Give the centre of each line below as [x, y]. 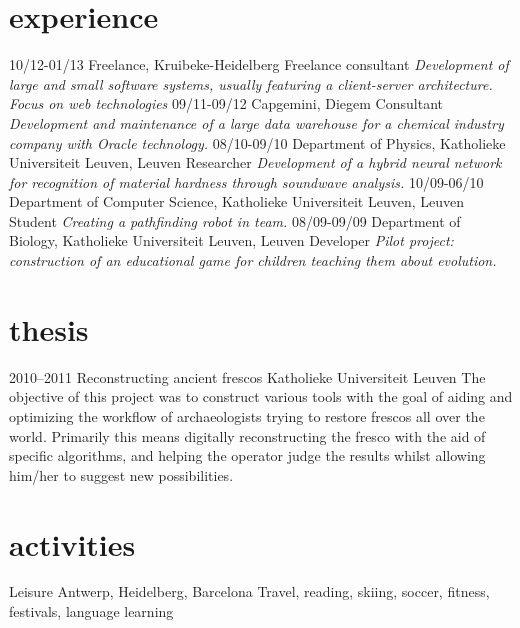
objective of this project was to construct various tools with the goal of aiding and [261, 396]
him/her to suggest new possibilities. [121, 474]
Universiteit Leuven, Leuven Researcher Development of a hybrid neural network [255, 162]
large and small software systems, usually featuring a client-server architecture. [251, 83]
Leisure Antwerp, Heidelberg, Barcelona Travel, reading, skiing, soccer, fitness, [249, 591]
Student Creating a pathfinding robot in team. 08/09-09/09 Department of [235, 220]
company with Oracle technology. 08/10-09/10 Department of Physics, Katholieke [257, 142]
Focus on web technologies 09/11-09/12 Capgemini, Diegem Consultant [226, 103]
